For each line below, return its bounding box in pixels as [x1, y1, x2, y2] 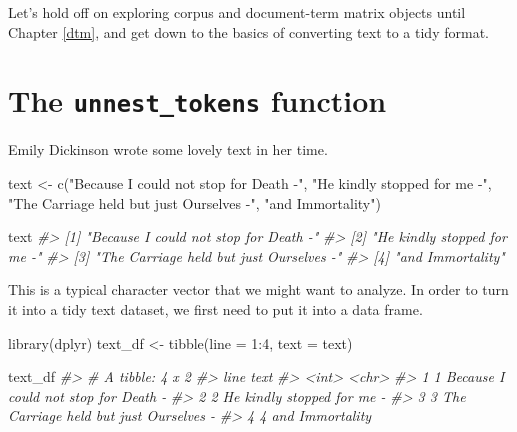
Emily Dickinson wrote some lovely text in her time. [8, 139, 328, 160]
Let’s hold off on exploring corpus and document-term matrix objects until [8, 2, 466, 22]
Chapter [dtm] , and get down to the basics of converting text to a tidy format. [8, 21, 489, 42]
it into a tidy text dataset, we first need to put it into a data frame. [8, 299, 423, 319]
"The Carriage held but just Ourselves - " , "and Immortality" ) [8, 192, 381, 213]
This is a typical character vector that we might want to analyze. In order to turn [8, 279, 509, 300]
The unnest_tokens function [8, 80, 387, 121]
